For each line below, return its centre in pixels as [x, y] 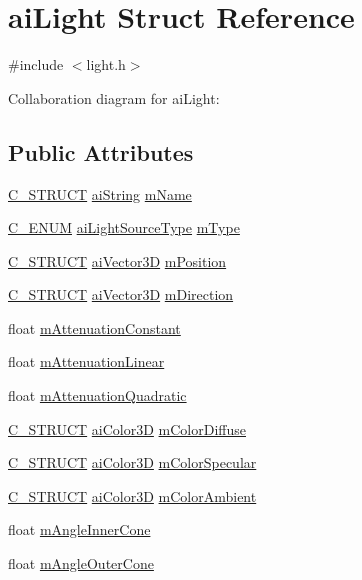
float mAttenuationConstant [94, 327]
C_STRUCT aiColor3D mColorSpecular [132, 462]
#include [36, 64]
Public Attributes [101, 151]
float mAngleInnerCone [79, 529]
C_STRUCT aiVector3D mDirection [121, 294]
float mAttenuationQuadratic [97, 395]
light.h [106, 64]
